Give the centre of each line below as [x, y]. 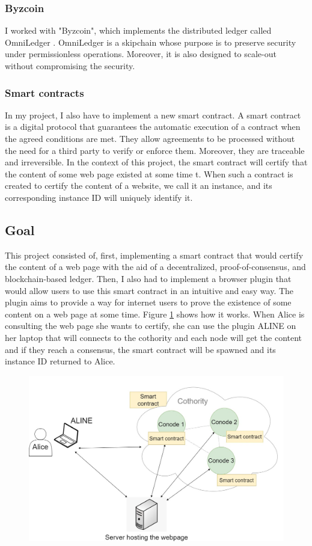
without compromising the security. [70, 66]
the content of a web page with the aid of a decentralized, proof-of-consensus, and [155, 267]
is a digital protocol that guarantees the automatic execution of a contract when [153, 127]
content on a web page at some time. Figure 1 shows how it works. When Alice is [155, 314]
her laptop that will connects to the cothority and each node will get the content [154, 337]
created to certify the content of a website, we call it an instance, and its [139, 186]
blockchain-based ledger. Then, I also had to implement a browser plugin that [148, 278]
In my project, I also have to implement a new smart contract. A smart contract [153, 115]
